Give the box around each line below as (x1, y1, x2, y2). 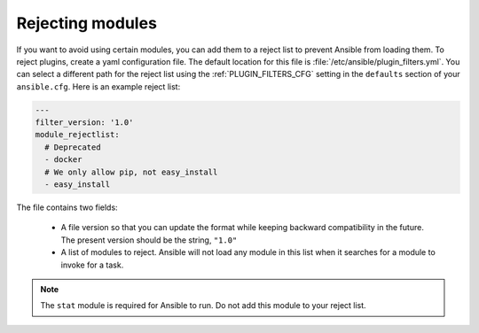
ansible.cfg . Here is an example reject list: (16, 81, 181, 92)
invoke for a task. (60, 259, 124, 270)
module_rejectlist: (35, 129, 120, 140)
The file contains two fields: (16, 202, 119, 213)
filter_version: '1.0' (35, 118, 134, 128)
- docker (44, 155, 82, 165)
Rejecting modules (16, 13, 157, 33)
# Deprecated (44, 142, 101, 152)
